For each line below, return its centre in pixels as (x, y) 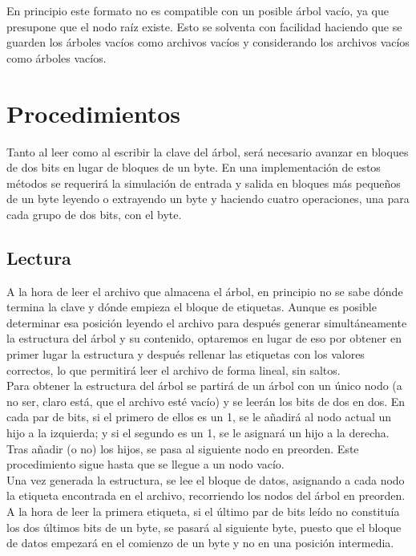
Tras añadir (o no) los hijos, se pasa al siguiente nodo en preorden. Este (183, 448)
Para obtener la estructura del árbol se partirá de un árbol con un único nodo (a (204, 386)
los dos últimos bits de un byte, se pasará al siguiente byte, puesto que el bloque (204, 527)
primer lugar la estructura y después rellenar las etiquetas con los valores (186, 354)
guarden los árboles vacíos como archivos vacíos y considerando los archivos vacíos (208, 42)
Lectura (39, 257)
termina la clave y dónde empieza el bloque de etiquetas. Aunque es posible (192, 307)
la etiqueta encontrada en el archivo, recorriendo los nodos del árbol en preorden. (206, 495)
